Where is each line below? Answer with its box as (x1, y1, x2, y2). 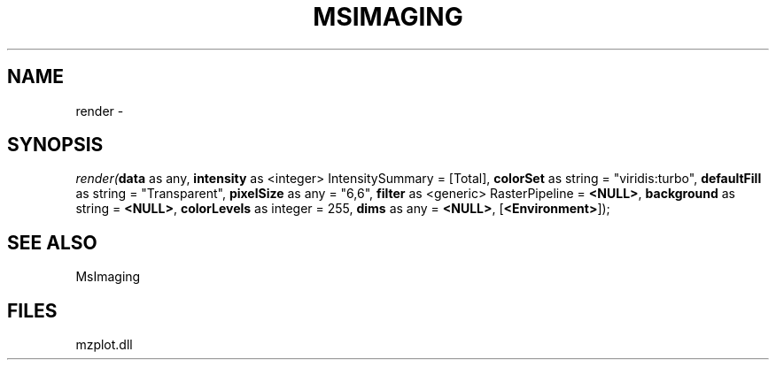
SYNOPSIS (7, 134, 104, 157)
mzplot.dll (75, 337, 133, 353)
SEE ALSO (7, 231, 97, 254)
